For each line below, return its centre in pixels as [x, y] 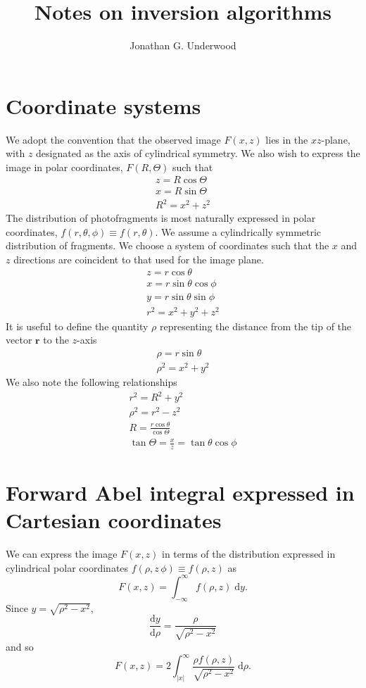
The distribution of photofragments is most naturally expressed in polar [161, 218]
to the [56, 340]
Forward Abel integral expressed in [180, 493]
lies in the [287, 139]
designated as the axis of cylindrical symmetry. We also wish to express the [198, 153]
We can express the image [62, 554]
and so [20, 646]
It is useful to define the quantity [77, 326]
